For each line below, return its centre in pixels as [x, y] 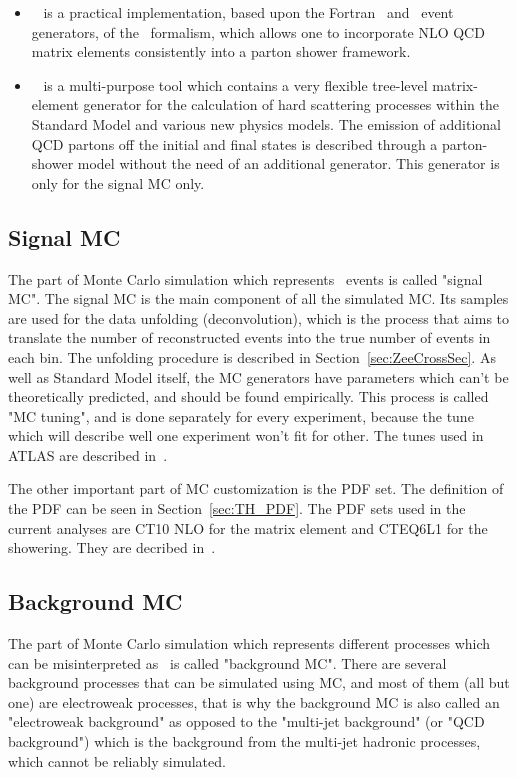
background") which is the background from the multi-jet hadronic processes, [244, 741]
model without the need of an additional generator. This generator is [288, 163]
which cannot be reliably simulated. [117, 760]
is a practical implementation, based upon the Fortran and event [248, 12]
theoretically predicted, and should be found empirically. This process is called [248, 396]
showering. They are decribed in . [112, 547]
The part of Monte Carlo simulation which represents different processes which [249, 643]
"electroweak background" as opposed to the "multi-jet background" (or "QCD [246, 721]
